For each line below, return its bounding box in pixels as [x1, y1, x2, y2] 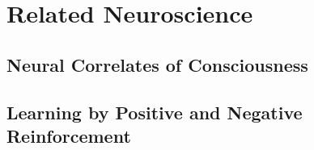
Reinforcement [6, 123, 131, 148]
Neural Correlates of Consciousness [6, 52, 308, 77]
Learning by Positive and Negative [6, 99, 303, 124]
